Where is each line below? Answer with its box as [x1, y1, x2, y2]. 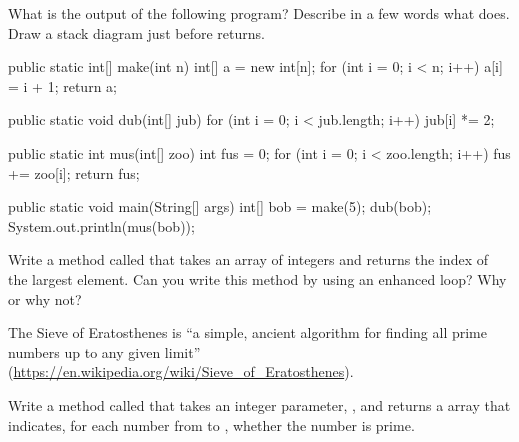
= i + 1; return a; [8, 75, 117, 96]
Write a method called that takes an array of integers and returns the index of [8, 249, 488, 270]
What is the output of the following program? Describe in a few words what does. [8, 3, 510, 23]
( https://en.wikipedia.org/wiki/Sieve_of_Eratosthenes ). [8, 361, 354, 382]
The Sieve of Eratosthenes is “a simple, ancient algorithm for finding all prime [8, 322, 487, 343]
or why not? [8, 288, 82, 309]
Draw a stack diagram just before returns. [8, 22, 265, 43]
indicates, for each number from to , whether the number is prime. [8, 414, 415, 435]
